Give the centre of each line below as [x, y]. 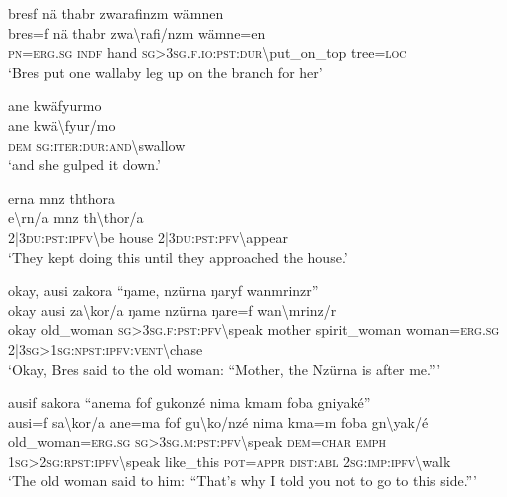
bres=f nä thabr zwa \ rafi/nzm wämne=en [137, 32]
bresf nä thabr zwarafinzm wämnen [116, 13]
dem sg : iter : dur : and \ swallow [97, 144]
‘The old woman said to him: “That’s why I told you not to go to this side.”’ [242, 480]
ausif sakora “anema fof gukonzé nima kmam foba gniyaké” [189, 402]
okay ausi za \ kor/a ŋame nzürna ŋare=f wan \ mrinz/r [172, 309]
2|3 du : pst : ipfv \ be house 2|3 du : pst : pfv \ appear [148, 236]
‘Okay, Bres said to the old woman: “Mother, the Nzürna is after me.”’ [224, 368]
